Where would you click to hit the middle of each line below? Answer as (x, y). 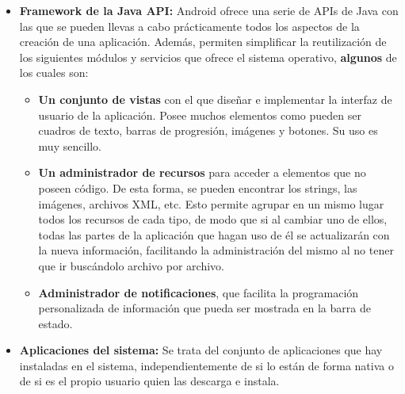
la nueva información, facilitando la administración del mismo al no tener (216, 250)
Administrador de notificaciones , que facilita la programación (199, 292)
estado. (55, 323)
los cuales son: (54, 73)
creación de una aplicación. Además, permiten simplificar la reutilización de (203, 42)
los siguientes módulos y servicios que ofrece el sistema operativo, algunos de (208, 57)
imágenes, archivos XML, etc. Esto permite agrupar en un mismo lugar (211, 203)
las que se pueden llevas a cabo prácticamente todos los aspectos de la (189, 26)
